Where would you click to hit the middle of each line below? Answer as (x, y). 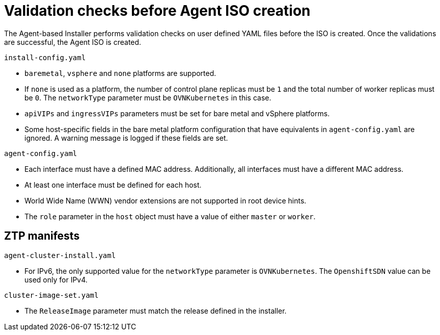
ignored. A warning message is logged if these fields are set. (126, 138)
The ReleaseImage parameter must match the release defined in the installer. (156, 311)
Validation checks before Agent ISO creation (157, 11)
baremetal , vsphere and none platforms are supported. (120, 73)
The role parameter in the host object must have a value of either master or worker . (170, 216)
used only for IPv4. (56, 279)
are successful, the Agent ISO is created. (73, 42)
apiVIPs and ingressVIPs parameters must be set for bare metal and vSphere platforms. (177, 113)
